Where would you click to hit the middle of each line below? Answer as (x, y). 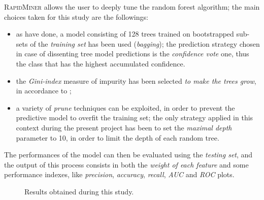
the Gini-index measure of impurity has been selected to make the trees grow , (136, 80)
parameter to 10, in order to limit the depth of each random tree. (118, 137)
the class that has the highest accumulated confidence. (101, 63)
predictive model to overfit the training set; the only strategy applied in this (135, 118)
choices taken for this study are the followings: (76, 16)
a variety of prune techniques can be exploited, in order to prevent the (125, 107)
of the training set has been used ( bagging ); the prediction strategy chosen (145, 43)
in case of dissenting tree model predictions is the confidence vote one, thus (133, 54)
